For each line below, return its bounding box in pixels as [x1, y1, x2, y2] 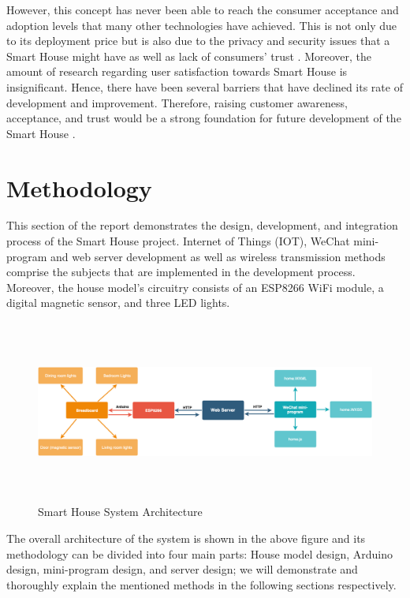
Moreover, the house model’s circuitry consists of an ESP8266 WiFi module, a [6, 278, 384, 295]
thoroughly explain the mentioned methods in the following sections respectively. [6, 576, 397, 592]
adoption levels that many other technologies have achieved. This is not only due [6, 17, 397, 33]
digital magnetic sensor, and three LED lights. [6, 294, 230, 311]
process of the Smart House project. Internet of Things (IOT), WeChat [6, 233, 350, 249]
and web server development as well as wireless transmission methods [50, 248, 386, 264]
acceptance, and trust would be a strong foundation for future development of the [6, 110, 401, 126]
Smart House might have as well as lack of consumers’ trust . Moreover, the [6, 47, 371, 64]
